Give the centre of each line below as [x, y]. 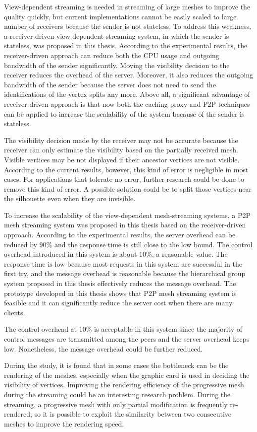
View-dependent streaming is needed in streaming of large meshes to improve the [127, 6]
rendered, [18, 414]
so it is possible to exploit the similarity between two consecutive [133, 414]
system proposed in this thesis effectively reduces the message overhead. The [120, 283]
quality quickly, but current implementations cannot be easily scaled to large [120, 16]
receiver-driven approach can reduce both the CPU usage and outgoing [112, 55]
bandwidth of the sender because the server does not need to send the [110, 84]
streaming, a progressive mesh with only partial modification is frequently [116, 404]
